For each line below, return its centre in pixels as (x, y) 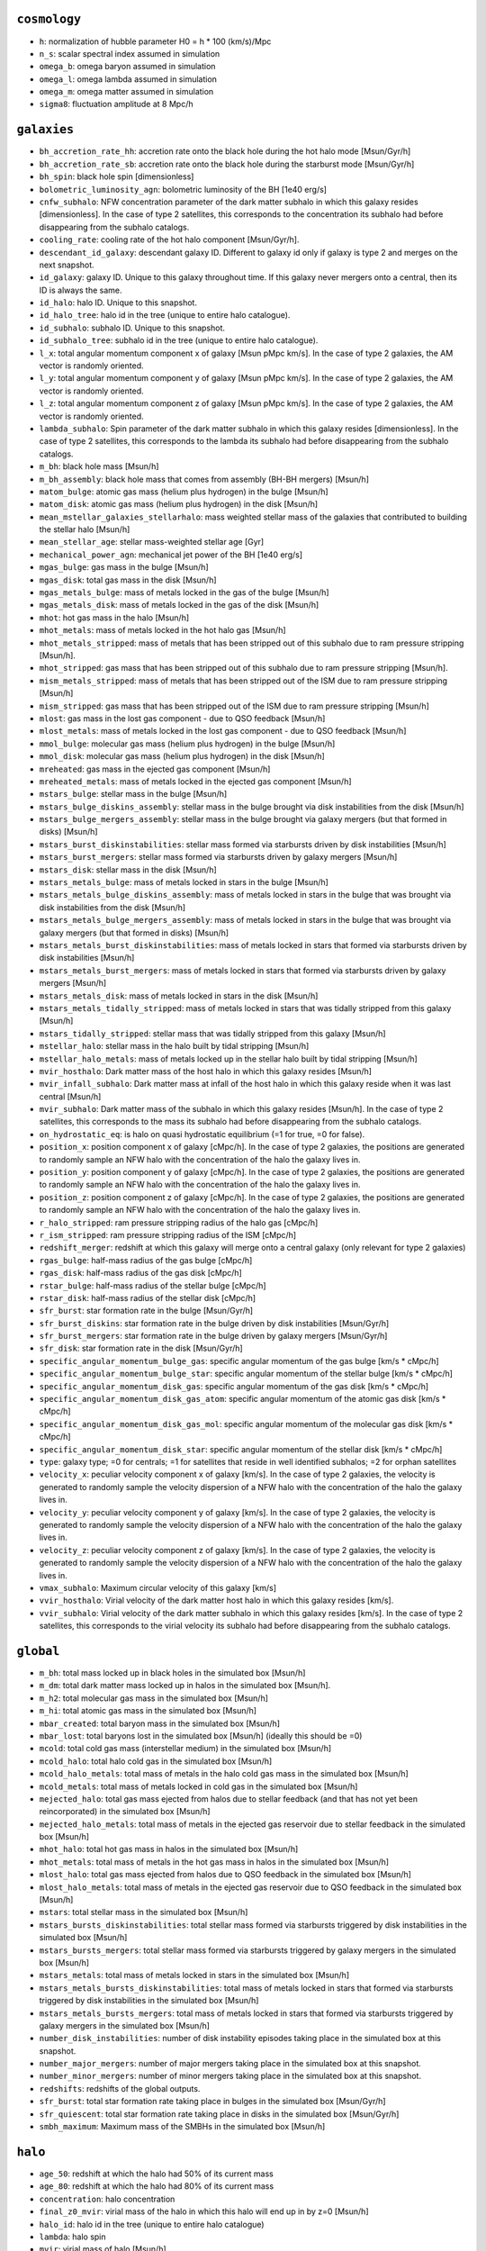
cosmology (49, 19)
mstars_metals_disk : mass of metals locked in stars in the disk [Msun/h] (179, 996)
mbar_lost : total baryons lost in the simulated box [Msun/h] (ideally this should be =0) (201, 1736)
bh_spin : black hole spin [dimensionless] (117, 176)
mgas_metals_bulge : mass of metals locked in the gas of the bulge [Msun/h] (184, 592)
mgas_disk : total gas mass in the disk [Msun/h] (128, 580)
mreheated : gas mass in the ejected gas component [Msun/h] (155, 769)
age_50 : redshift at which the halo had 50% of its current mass (156, 2174)
